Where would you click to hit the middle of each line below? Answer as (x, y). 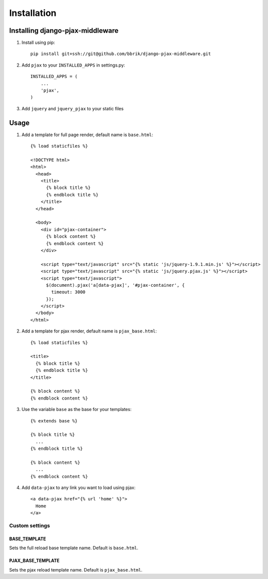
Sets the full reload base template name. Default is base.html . (74, 548)
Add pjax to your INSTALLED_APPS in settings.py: (73, 65)
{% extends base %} (54, 421)
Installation (33, 13)
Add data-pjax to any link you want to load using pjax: (79, 488)
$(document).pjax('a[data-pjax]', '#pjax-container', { (115, 285)
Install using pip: (38, 43)
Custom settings (30, 526)
